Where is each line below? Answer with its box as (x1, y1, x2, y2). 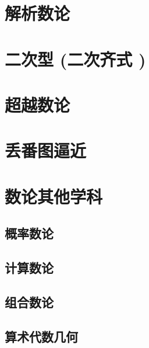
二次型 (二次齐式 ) (5, 47, 146, 71)
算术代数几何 (5, 327, 78, 345)
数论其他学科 (5, 184, 103, 208)
